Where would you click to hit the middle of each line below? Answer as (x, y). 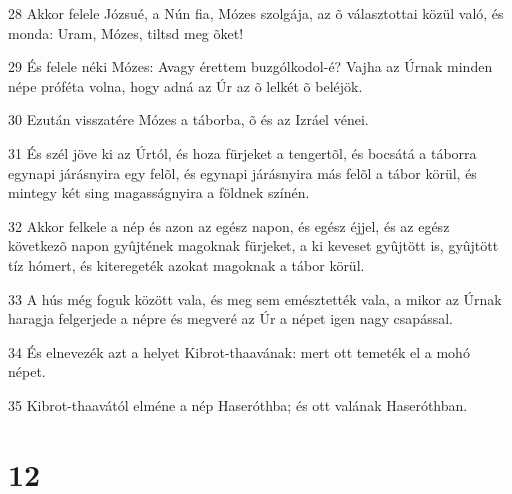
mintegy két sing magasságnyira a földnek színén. (159, 192)
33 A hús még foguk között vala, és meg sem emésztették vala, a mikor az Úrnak (255, 298)
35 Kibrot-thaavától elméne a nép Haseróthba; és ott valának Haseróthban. (238, 404)
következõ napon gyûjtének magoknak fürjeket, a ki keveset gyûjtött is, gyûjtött (253, 245)
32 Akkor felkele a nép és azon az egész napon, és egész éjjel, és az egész (229, 225)
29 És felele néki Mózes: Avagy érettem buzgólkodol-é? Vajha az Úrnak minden (250, 66)
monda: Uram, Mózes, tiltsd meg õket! (126, 32)
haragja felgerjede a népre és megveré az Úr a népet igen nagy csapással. (230, 318)
